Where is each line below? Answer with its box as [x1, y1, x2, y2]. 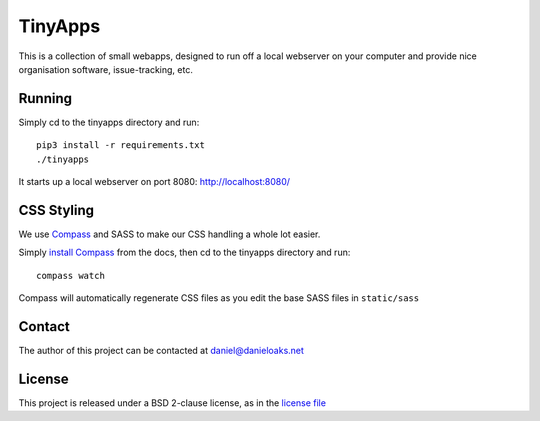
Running [18, 90, 73, 107]
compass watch [36, 270, 105, 281]
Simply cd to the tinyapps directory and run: [18, 116, 200, 128]
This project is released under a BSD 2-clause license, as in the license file [18, 396, 327, 409]
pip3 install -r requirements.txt [36, 140, 205, 151]
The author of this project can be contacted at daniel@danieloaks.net [18, 345, 305, 356]
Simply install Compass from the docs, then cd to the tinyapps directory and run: [18, 246, 351, 259]
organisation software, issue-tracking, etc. [18, 63, 194, 75]
